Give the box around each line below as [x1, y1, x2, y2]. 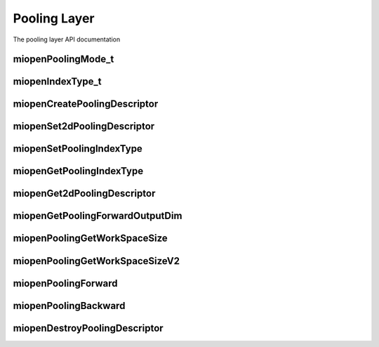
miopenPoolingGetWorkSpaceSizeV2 [13, 255, 180, 267]
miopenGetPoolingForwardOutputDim [13, 210, 182, 222]
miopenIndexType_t [13, 76, 102, 88]
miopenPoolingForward [13, 277, 119, 289]
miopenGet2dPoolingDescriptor [13, 188, 156, 199]
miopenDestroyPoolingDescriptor [13, 322, 164, 334]
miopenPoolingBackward [13, 299, 126, 312]
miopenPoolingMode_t [13, 53, 114, 65]
